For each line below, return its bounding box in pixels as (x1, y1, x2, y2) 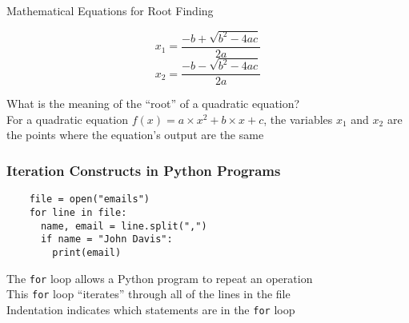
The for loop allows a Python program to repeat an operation (6, 269, 313, 286)
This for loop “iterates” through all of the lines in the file (6, 285, 291, 302)
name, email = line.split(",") (40, 220, 207, 232)
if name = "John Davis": (40, 233, 173, 245)
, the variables (263, 110, 333, 127)
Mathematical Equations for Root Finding (6, 2, 214, 18)
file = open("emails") (29, 193, 150, 205)
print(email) (52, 246, 122, 258)
